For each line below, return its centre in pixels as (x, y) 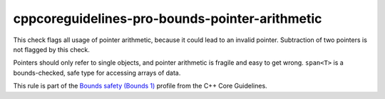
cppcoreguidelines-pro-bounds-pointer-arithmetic (168, 19)
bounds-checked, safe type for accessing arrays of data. (97, 73)
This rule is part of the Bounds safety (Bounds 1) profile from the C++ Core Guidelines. (140, 86)
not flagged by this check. (52, 49)
